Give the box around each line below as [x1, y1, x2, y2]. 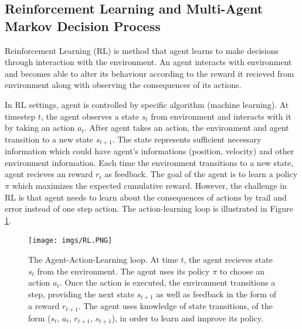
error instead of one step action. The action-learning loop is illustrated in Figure [5, 202, 293, 215]
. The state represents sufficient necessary [112, 133, 262, 145]
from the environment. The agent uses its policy [37, 264, 210, 277]
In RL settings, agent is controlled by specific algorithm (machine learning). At [5, 98, 289, 110]
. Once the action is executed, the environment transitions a [59, 276, 276, 289]
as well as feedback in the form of [156, 287, 276, 300]
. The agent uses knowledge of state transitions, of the [78, 300, 273, 312]
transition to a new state [5, 133, 94, 145]
